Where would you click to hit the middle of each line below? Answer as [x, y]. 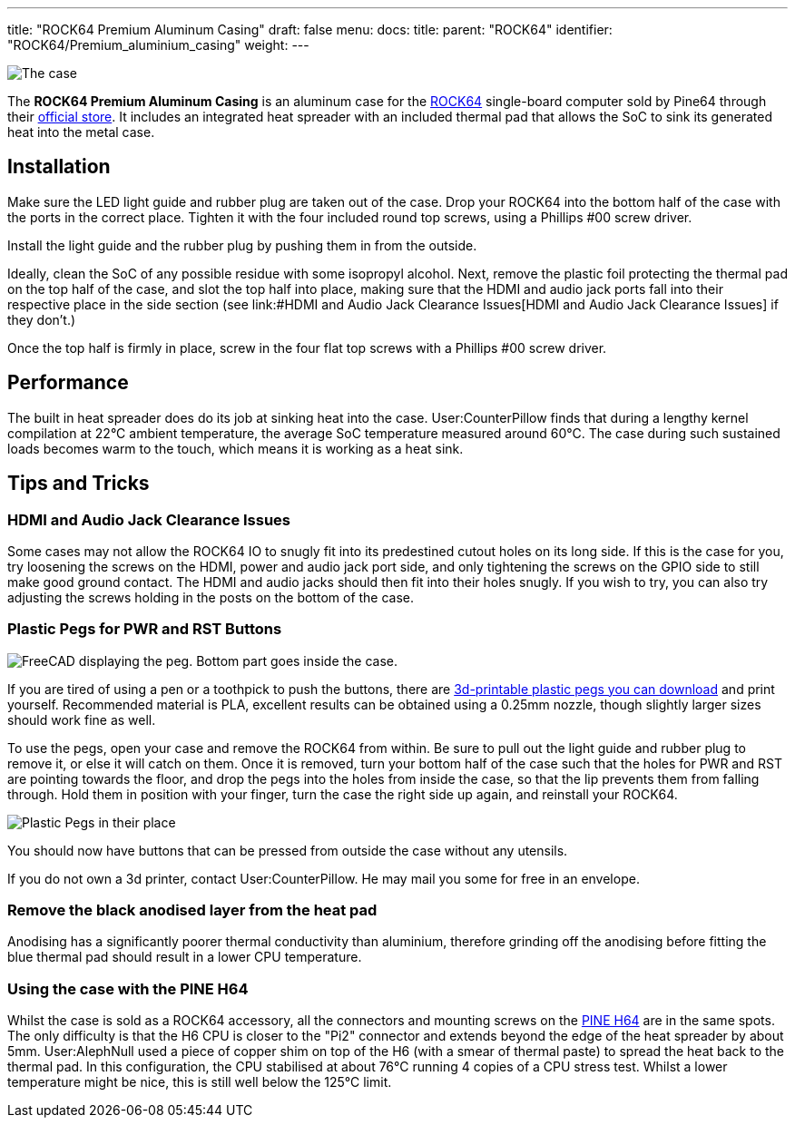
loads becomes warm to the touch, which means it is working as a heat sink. [236, 448]
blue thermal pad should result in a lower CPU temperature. [185, 957]
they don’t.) [42, 319]
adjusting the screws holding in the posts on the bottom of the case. [211, 597]
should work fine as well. [82, 719]
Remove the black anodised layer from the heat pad [192, 910]
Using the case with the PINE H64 [128, 988]
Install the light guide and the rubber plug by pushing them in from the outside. [242, 245]
